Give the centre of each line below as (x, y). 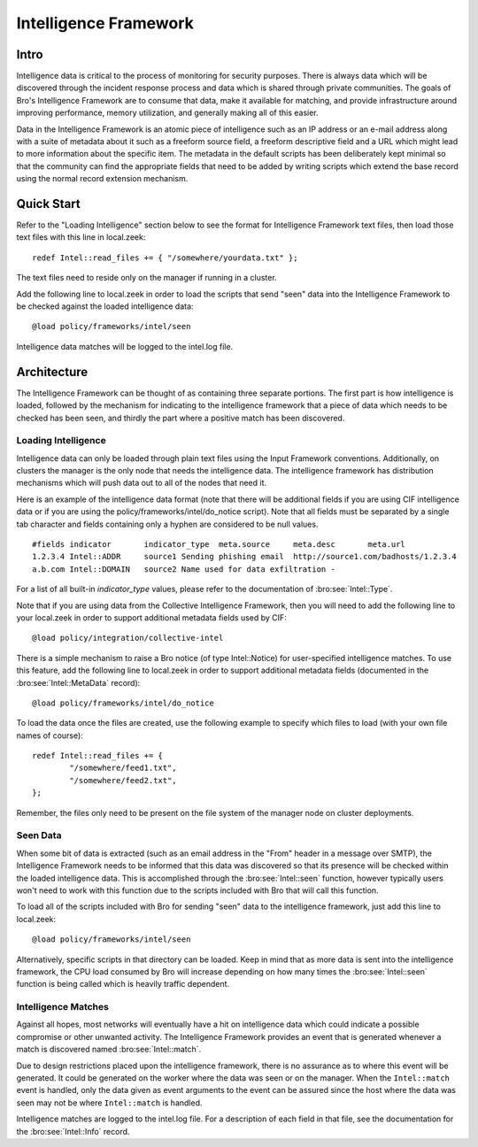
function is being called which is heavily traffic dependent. (123, 984)
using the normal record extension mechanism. (102, 179)
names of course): (50, 735)
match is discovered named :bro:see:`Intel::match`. (109, 1050)
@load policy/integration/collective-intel (128, 638)
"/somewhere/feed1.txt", (123, 768)
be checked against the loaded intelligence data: (105, 306)
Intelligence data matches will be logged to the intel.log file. (125, 346)
